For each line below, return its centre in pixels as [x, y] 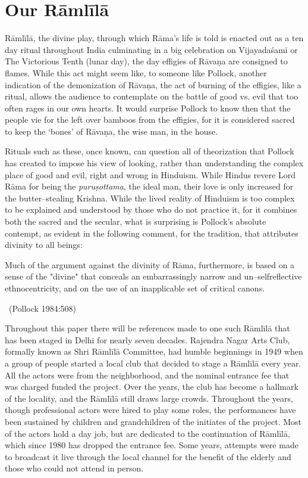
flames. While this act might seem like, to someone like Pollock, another [136, 72]
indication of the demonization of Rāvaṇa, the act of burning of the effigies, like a [153, 84]
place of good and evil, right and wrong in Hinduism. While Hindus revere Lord [150, 174]
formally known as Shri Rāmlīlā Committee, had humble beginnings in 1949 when [154, 351]
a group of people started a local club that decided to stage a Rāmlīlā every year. [153, 363]
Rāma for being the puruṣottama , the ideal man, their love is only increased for [149, 186]
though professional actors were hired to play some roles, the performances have [150, 410]
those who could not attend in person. [74, 468]
